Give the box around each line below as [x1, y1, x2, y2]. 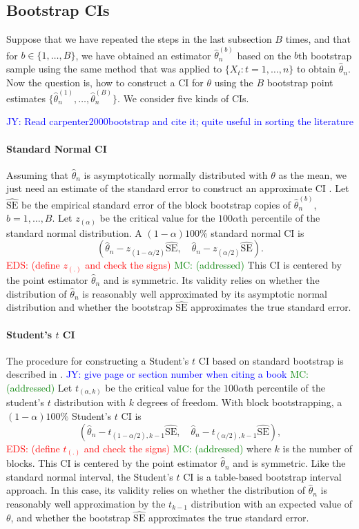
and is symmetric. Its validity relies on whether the [103, 272, 320, 287]
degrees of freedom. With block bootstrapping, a [137, 395, 342, 410]
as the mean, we [278, 167, 347, 182]
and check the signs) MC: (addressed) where [84, 441, 271, 455]
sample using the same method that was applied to [6, 61, 222, 76]
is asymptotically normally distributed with [84, 167, 268, 182]
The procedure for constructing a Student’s [6, 353, 189, 367]
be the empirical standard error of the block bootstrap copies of [21, 197, 291, 211]
